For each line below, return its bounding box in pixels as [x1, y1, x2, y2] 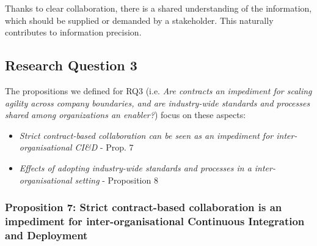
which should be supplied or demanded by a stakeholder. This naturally [5, 13, 274, 26]
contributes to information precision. [5, 26, 142, 39]
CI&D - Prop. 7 [75, 141, 134, 154]
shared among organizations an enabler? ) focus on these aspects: [5, 108, 246, 121]
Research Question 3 [5, 56, 137, 75]
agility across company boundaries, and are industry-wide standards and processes [5, 96, 310, 109]
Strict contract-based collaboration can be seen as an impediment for [19, 129, 274, 141]
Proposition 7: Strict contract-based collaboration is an [5, 199, 282, 215]
